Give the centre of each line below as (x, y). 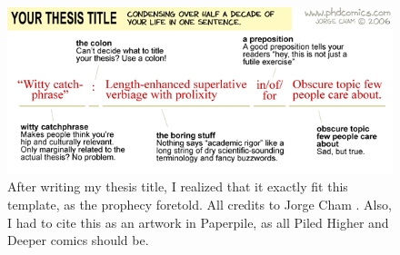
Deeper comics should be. (78, 240)
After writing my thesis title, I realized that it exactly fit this (178, 186)
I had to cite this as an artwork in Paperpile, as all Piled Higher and (198, 222)
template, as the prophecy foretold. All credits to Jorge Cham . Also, (200, 204)
